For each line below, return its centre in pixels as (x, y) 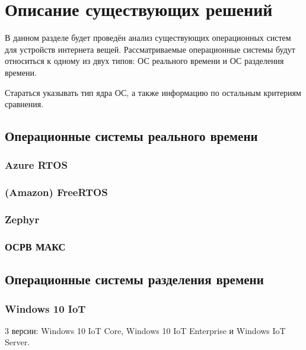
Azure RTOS (36, 165)
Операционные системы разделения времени (134, 279)
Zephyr (22, 219)
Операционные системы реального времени (131, 136)
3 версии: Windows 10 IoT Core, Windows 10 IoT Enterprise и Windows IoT (145, 330)
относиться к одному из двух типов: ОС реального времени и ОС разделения (144, 61)
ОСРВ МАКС (35, 246)
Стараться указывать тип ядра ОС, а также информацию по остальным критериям (153, 92)
